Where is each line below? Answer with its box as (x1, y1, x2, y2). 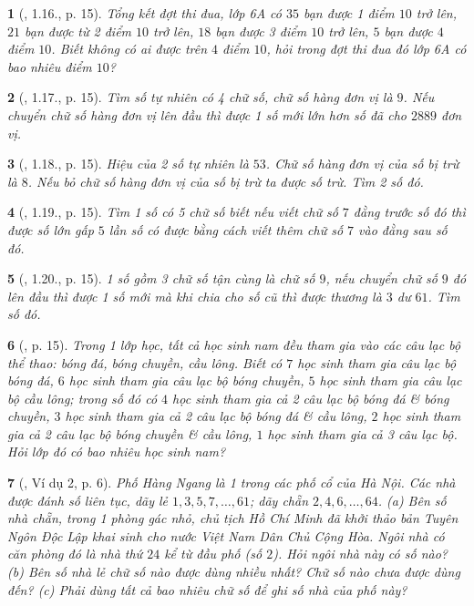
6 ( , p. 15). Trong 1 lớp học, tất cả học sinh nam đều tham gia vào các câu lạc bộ (7, 334, 461, 354)
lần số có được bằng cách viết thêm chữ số (108, 220, 344, 239)
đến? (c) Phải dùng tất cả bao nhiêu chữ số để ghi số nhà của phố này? (7, 580, 407, 599)
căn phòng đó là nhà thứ (7, 544, 143, 563)
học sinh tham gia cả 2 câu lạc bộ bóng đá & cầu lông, (65, 406, 367, 426)
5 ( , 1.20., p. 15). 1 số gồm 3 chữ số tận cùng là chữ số (7, 269, 315, 288)
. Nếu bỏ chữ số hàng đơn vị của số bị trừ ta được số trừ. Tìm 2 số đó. (27, 171, 424, 190)
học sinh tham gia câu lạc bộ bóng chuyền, (68, 371, 304, 390)
